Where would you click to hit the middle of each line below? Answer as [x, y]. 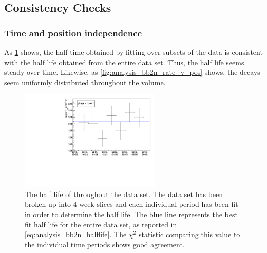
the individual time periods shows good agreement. [105, 244]
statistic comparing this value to [189, 234]
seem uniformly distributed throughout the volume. [85, 82]
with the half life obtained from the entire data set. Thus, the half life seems [124, 62]
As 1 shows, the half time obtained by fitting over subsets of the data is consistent [133, 52]
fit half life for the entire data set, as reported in [101, 224]
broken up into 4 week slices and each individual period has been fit [131, 204]
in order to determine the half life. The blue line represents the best [131, 214]
